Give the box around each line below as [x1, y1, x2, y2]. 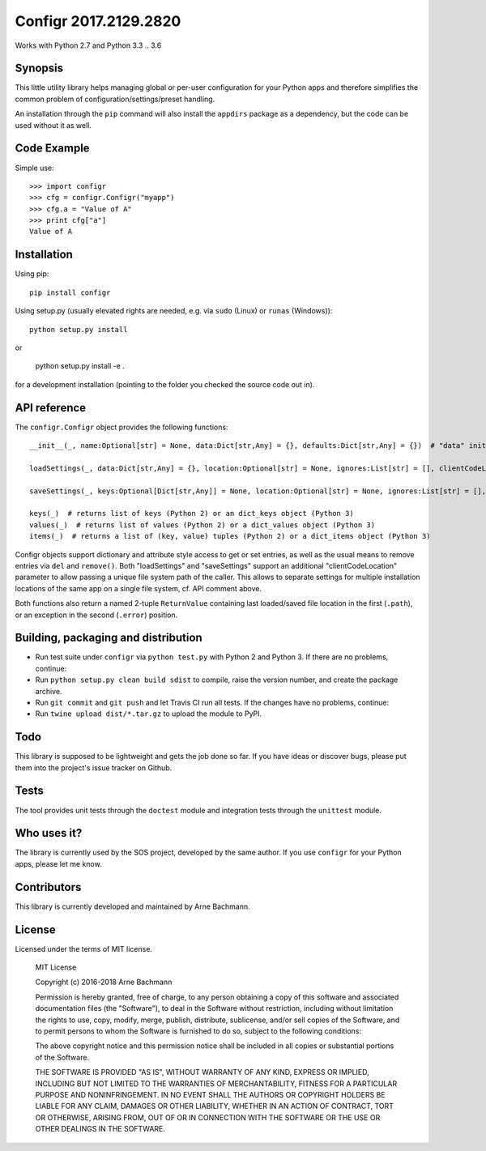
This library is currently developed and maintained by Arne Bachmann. [15, 902, 250, 911]
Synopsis [15, 62, 64, 75]
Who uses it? [15, 826, 83, 840]
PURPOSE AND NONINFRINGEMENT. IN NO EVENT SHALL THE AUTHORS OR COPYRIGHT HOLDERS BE [35, 1089, 386, 1099]
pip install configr [29, 288, 111, 297]
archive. [35, 686, 62, 696]
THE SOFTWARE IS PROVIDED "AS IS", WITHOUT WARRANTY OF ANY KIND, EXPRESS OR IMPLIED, [35, 1068, 370, 1077]
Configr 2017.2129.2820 [15, 12, 181, 30]
